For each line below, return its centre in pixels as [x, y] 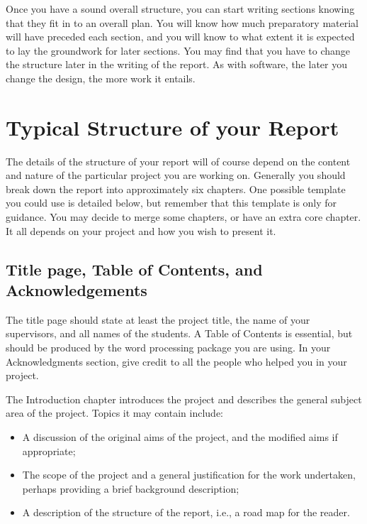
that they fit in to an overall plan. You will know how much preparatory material [182, 22]
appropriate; [49, 451]
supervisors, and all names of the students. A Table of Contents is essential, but [179, 333]
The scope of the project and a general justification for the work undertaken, [189, 475]
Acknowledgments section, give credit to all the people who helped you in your [176, 361]
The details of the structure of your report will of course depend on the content [178, 161]
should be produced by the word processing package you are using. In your [168, 348]
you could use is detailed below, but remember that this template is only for [171, 203]
